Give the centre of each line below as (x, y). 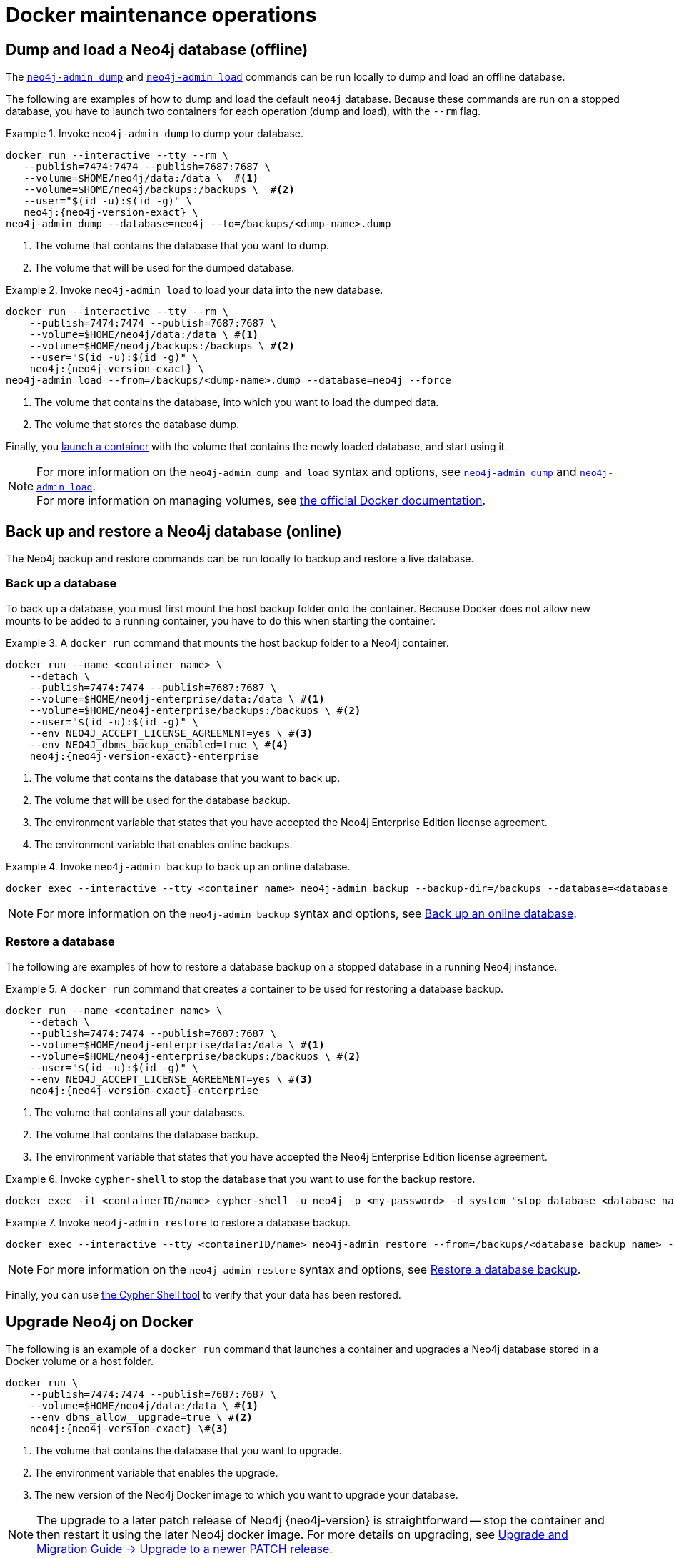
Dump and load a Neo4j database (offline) (157, 49)
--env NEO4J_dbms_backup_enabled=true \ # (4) (159, 744)
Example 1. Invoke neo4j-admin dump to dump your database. (155, 134)
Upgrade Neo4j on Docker (100, 1321)
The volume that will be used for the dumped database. (165, 268)
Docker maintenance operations (161, 15)
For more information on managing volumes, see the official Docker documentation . (261, 501)
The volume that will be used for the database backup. (162, 800)
